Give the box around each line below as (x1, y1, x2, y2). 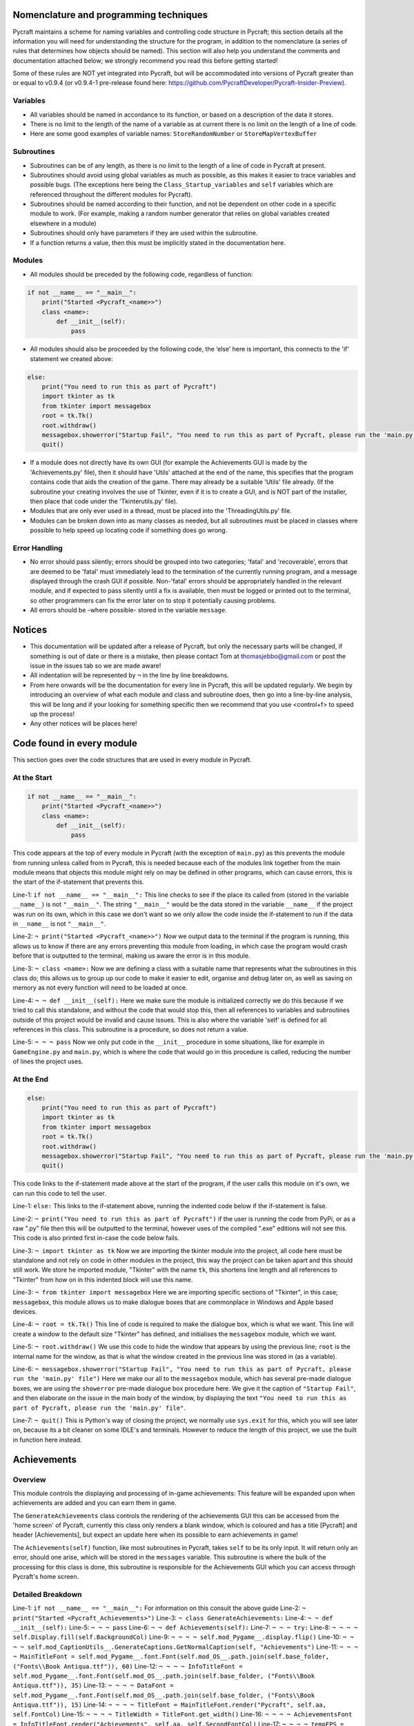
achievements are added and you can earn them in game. (12, 1499, 177, 1507)
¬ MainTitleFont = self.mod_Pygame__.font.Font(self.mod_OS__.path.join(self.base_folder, (12, 1653, 330, 1660)
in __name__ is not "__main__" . (12, 920, 106, 928)
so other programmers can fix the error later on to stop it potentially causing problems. (30, 596, 277, 604)
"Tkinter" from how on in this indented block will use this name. (12, 1275, 193, 1283)
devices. (12, 1308, 37, 1316)
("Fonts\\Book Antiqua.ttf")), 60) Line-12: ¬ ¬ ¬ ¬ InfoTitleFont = (12, 1662, 243, 1670)
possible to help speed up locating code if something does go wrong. (30, 526, 228, 534)
